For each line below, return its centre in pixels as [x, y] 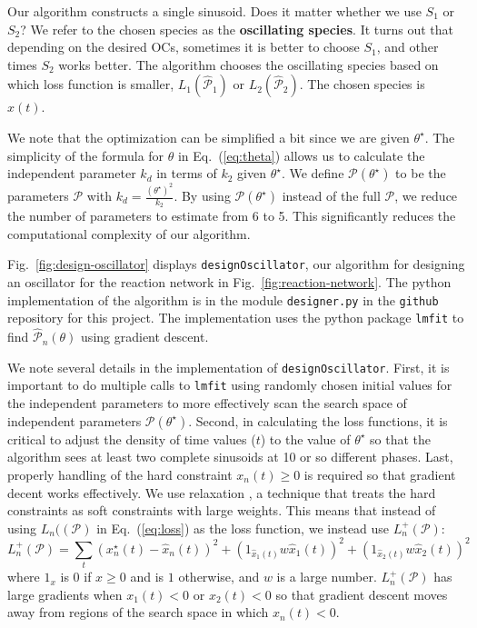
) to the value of [305, 439]
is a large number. [327, 577]
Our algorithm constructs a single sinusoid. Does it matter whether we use [214, 11]
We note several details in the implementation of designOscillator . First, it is [229, 367]
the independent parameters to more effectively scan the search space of [207, 403]
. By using [202, 196]
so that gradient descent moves [362, 594]
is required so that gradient [380, 474]
